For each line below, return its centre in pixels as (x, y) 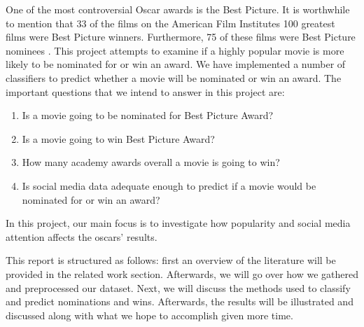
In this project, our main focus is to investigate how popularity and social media (178, 223)
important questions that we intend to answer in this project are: (145, 91)
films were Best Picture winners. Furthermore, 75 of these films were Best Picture (181, 37)
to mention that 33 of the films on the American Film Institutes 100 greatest (170, 23)
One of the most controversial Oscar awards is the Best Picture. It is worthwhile (178, 9)
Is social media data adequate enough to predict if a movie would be (169, 185)
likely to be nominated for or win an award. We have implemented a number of (176, 64)
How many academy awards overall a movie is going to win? (151, 162)
